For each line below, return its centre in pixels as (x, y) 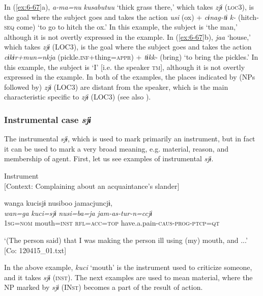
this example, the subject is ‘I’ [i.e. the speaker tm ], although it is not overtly (125, 67)
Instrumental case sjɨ (48, 119)
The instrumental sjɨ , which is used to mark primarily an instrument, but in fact (130, 139)
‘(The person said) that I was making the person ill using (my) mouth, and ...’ (126, 240)
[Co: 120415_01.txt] (35, 250)
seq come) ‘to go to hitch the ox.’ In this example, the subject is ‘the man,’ (121, 27)
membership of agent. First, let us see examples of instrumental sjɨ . (109, 158)
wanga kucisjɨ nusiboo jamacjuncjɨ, (58, 203)
